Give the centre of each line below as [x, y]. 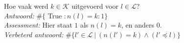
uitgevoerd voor [95, 6]
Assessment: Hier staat [38, 25]
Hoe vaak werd [26, 6]
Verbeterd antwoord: [34, 34]
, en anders [138, 25]
